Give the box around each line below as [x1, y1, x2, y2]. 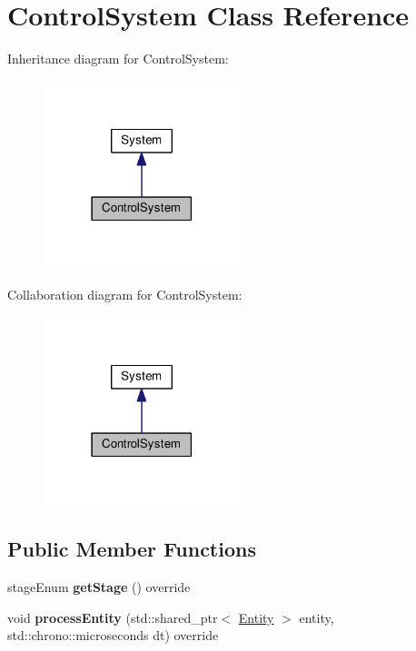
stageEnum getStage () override [7, 577, 191, 597]
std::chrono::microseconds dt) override [7, 626, 219, 645]
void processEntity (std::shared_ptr [7, 607, 218, 626]
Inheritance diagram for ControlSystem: [7, 49, 229, 68]
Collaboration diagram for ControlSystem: [7, 285, 243, 303]
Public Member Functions [7, 535, 256, 563]
